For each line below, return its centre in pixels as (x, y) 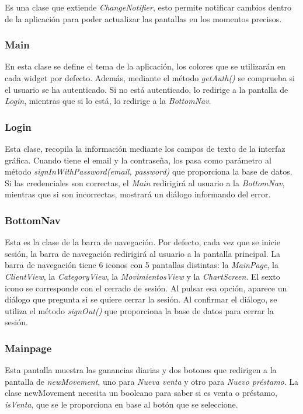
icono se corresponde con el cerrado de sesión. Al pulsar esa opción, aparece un (146, 288)
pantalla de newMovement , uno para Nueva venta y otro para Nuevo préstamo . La (152, 381)
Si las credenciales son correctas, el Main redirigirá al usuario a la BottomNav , (145, 182)
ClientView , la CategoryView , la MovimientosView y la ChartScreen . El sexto (142, 276)
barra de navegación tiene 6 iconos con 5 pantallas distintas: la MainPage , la (142, 265)
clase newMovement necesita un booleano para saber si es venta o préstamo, (141, 393)
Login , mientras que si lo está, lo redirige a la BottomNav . (108, 101)
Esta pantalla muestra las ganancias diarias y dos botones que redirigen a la (141, 370)
